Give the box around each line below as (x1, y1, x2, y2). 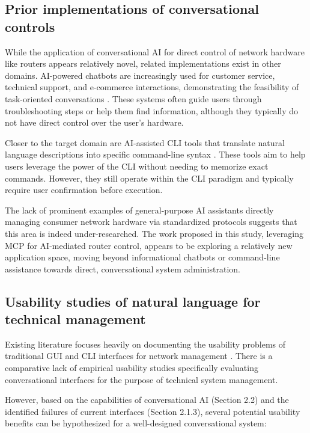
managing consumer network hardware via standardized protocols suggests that (5, 215, 297, 228)
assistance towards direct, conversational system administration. (5, 262, 240, 275)
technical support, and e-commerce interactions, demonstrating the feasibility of (5, 81, 299, 93)
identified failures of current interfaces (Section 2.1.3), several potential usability (5, 405, 300, 417)
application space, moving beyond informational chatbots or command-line (5, 251, 280, 263)
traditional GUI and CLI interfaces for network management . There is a (5, 349, 273, 362)
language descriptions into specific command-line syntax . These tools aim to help (5, 148, 306, 161)
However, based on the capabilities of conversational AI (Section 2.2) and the (5, 393, 289, 406)
